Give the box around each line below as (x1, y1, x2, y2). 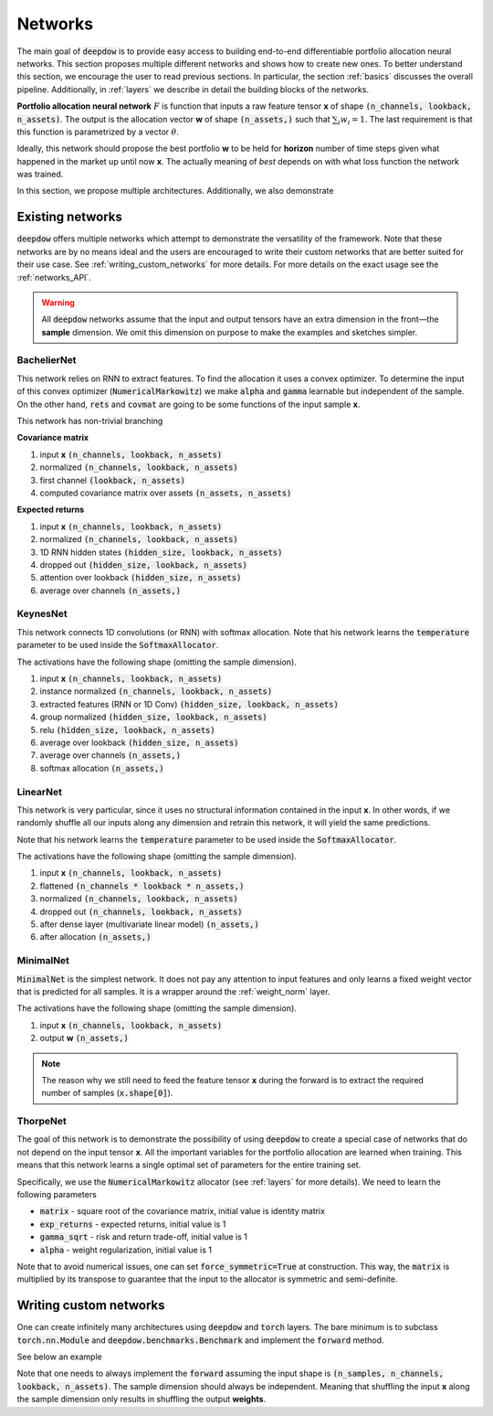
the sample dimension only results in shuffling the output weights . (16, 1394, 267, 1405)
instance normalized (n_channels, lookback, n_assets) (39, 686, 273, 697)
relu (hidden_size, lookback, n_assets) (39, 724, 215, 735)
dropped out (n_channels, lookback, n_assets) (39, 906, 243, 917)
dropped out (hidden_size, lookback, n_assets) (39, 559, 248, 570)
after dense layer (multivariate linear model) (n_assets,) (39, 919, 259, 930)
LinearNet (16, 785, 63, 798)
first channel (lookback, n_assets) (39, 474, 186, 485)
